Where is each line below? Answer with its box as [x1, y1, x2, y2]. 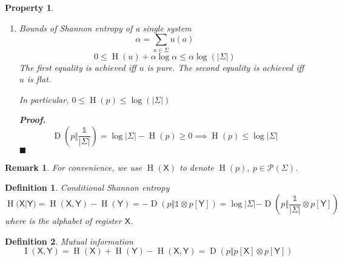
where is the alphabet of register [5, 214, 122, 227]
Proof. [19, 113, 46, 126]
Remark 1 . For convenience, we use [5, 160, 142, 173]
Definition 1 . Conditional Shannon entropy [5, 181, 170, 194]
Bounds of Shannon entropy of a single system [19, 21, 192, 34]
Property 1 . [5, 1, 54, 13]
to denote [179, 160, 214, 173]
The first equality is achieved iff [19, 61, 136, 73]
